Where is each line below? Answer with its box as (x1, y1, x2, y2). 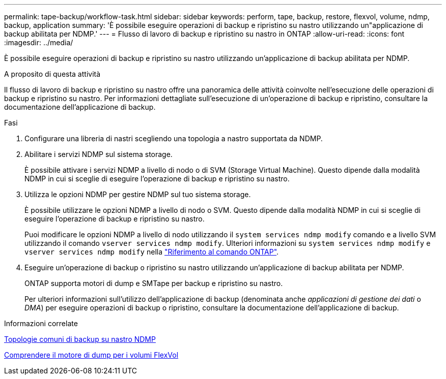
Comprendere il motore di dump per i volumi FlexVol (4, 351, 179, 359)
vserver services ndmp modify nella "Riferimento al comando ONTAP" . (24, 247, 279, 256)
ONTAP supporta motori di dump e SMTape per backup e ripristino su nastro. (24, 279, 283, 288)
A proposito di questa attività (4, 70, 101, 78)
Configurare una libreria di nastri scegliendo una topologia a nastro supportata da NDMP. (24, 134, 323, 143)
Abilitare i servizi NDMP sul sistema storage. (24, 150, 173, 159)
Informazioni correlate (4, 319, 78, 328)
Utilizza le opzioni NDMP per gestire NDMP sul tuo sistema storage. (24, 190, 251, 199)
